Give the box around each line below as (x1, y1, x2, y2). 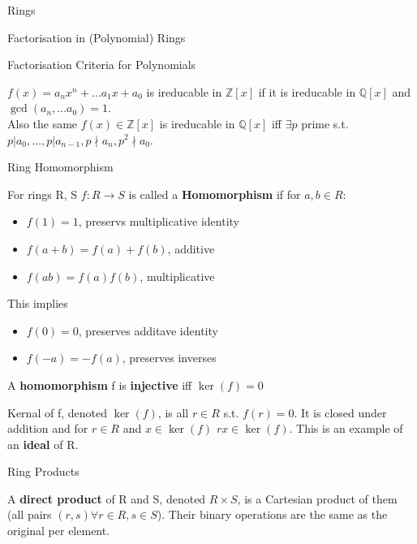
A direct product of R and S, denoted (7, 490, 206, 507)
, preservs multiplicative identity (78, 213, 239, 230)
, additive (167, 240, 215, 257)
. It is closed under (294, 404, 387, 421)
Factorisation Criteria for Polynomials (7, 56, 196, 73)
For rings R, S (7, 185, 78, 202)
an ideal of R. (7, 435, 79, 452)
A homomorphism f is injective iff (7, 376, 192, 393)
